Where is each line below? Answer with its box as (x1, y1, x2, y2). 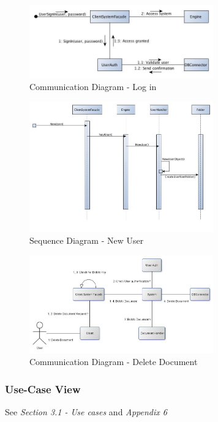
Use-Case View (5, 381, 81, 396)
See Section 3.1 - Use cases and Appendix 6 (5, 405, 167, 418)
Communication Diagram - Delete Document (29, 355, 198, 368)
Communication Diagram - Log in (29, 80, 157, 93)
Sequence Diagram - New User (29, 234, 144, 247)
